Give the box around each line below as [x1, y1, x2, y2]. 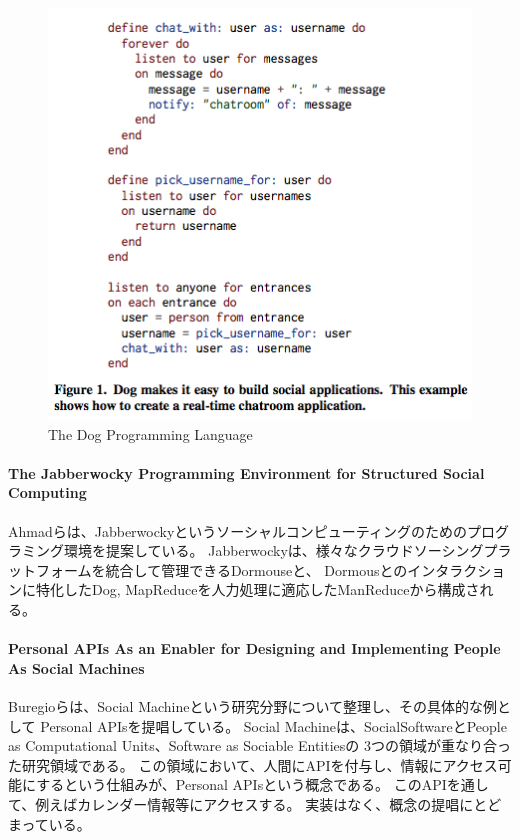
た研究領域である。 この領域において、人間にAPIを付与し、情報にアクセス [8, 754, 498, 775]
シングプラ [441, 540, 512, 561]
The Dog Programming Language [48, 423, 253, 444]
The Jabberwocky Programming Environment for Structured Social [8, 462, 485, 483]
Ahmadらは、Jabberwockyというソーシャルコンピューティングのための [8, 520, 467, 541]
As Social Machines [8, 657, 145, 678]
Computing [8, 482, 87, 503]
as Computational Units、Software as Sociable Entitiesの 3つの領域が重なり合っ [8, 735, 511, 756]
